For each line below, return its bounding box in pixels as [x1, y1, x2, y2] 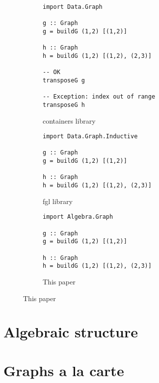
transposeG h [43, 101, 85, 108]
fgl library [43, 196, 73, 206]
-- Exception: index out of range [43, 93, 156, 101]
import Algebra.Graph [43, 213, 113, 221]
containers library [43, 115, 96, 126]
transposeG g [43, 77, 85, 84]
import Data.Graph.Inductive [43, 133, 138, 140]
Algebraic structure [3, 322, 138, 342]
